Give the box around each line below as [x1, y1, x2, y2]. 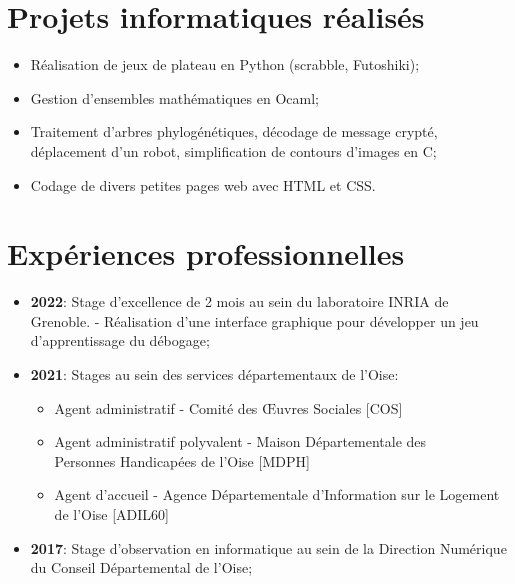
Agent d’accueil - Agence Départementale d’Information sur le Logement [54, 484, 500, 505]
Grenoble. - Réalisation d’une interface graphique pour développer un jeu [30, 310, 479, 331]
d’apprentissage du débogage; [30, 330, 210, 351]
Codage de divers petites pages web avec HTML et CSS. [30, 174, 376, 195]
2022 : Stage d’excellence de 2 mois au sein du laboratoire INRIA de [30, 291, 449, 312]
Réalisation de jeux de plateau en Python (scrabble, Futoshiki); [30, 54, 420, 75]
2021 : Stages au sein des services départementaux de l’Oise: [30, 364, 399, 384]
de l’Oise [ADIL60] [54, 503, 170, 524]
